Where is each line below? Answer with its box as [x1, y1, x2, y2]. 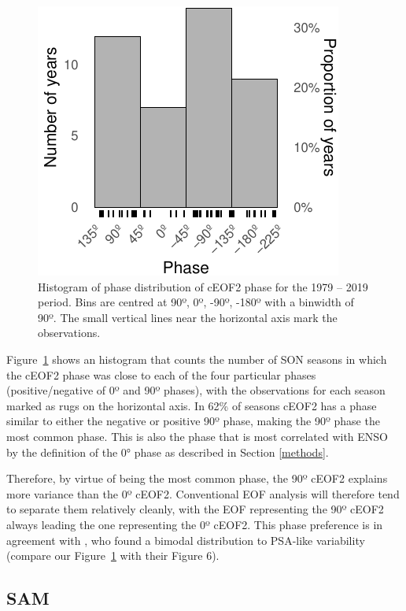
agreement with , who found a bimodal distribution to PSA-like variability [6, 531, 365, 548]
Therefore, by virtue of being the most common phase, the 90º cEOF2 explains [6, 470, 388, 487]
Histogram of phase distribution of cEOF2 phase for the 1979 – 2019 [38, 278, 368, 294]
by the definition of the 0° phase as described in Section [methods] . [6, 443, 329, 460]
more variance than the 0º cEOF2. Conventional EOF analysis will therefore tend [6, 485, 400, 502]
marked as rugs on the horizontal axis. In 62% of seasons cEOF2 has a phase [6, 397, 377, 413]
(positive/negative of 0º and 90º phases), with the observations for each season [6, 382, 386, 398]
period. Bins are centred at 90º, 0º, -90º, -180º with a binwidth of [38, 294, 354, 310]
